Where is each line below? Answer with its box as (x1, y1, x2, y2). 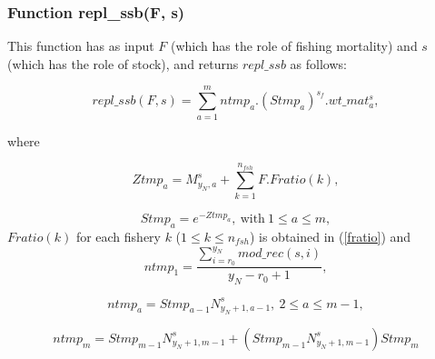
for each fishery (75, 226, 161, 245)
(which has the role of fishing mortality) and (170, 36, 418, 55)
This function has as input (7, 36, 154, 55)
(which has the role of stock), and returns (7, 54, 239, 73)
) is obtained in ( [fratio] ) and (249, 226, 411, 245)
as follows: (290, 54, 347, 73)
